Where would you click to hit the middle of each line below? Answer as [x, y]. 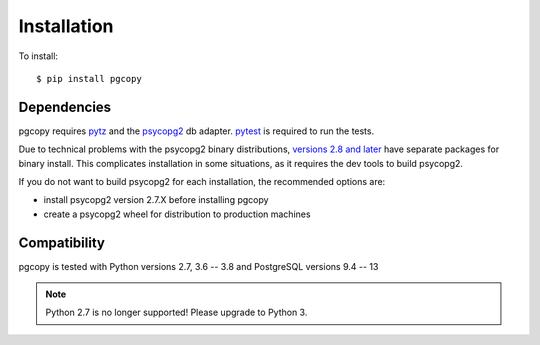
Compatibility [61, 242]
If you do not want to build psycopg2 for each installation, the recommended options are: [202, 182]
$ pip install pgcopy [89, 78]
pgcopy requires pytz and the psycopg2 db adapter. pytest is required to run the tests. [196, 131]
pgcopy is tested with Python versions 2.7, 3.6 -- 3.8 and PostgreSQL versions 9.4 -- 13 [198, 266]
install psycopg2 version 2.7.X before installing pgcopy [156, 200]
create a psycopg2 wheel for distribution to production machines [177, 214]
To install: [38, 56]
